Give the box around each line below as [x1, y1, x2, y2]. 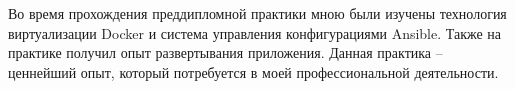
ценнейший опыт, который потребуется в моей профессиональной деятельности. [8, 61, 499, 82]
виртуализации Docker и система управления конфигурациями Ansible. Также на [8, 22, 502, 43]
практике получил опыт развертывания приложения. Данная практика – [8, 42, 443, 63]
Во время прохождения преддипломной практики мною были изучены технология [8, 3, 507, 23]
